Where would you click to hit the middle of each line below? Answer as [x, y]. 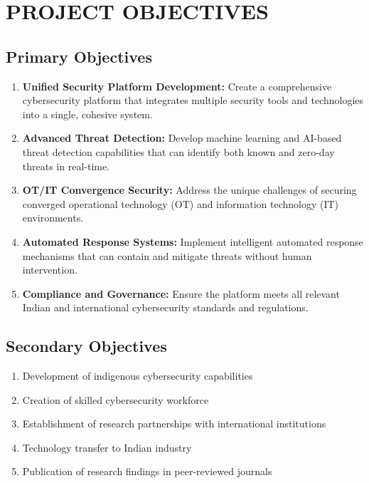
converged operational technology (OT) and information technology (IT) [181, 203]
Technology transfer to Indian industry [107, 447]
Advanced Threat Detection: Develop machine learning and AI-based [182, 138]
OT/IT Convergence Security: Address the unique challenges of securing [189, 190]
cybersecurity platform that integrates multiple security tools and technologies [193, 100]
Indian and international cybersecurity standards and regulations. [165, 307]
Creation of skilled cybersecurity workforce [116, 399]
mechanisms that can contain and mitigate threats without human [167, 255]
